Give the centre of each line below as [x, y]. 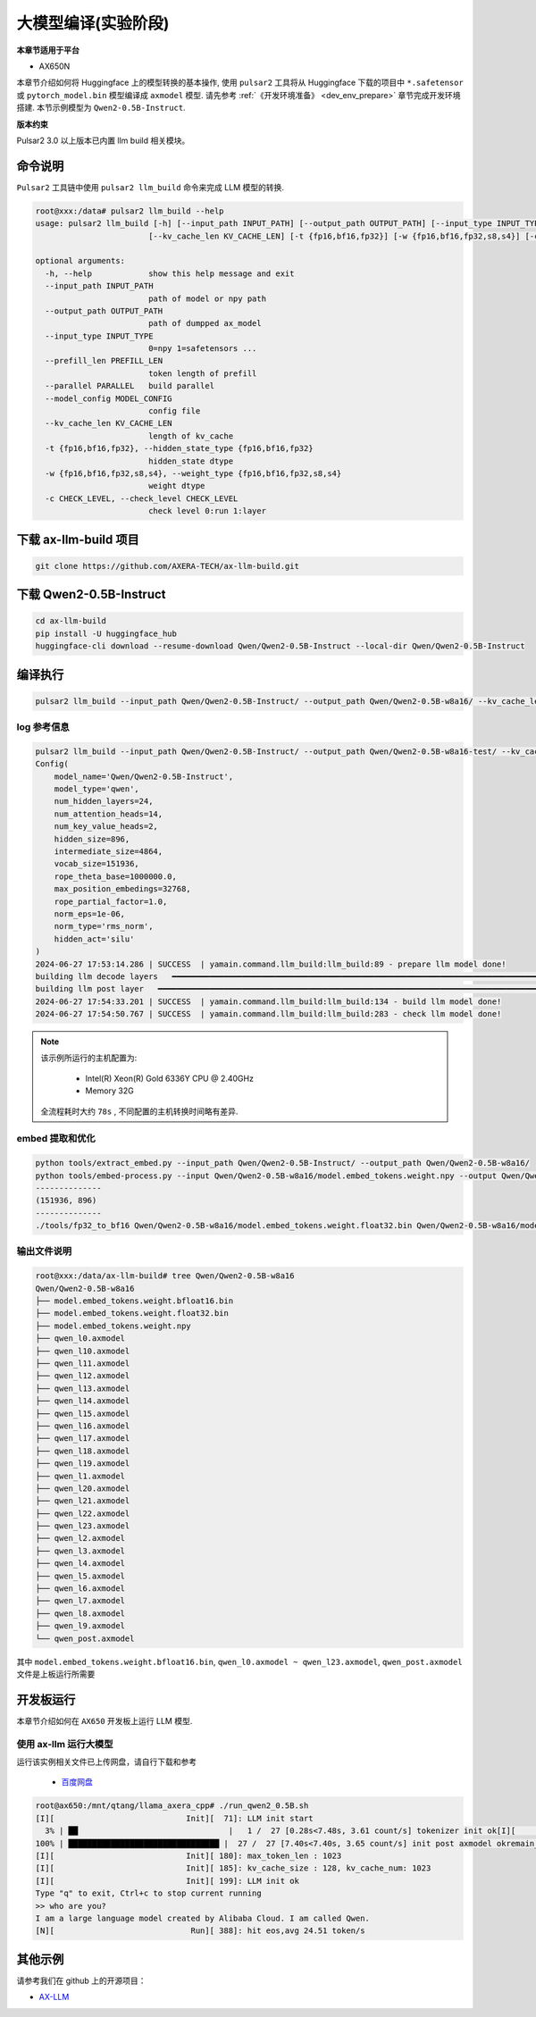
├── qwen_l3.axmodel [80, 1551]
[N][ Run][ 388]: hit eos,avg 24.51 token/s [200, 1931]
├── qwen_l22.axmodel [83, 1513]
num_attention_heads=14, [109, 814]
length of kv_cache [191, 436]
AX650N [54, 66]
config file [174, 411]
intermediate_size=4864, [109, 851]
